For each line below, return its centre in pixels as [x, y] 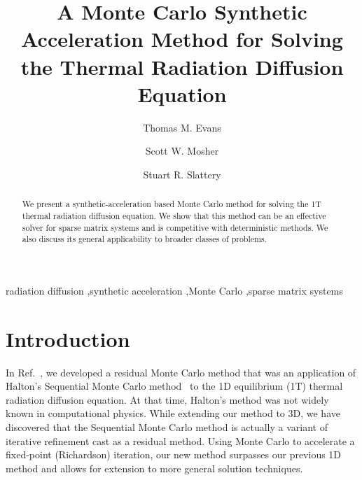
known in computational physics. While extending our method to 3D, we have [173, 413]
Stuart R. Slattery [182, 174]
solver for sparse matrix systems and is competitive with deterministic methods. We [175, 227]
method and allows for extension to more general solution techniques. [154, 468]
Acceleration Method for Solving [182, 39]
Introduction [68, 338]
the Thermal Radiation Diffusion [182, 66]
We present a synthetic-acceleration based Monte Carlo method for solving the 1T [172, 204]
